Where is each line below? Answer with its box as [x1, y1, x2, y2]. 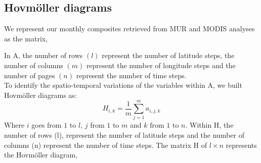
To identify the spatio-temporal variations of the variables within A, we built [4, 80, 242, 90]
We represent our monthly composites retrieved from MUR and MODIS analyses [4, 23, 255, 34]
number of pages [4, 70, 55, 80]
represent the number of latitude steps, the [102, 50, 235, 61]
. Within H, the [185, 120, 234, 130]
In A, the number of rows [4, 50, 83, 61]
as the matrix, [4, 33, 48, 43]
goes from [31, 120, 62, 130]
